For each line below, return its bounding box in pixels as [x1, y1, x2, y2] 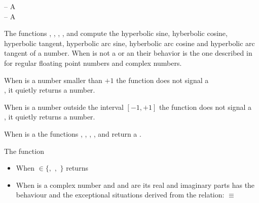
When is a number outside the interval [4, 101, 124, 112]
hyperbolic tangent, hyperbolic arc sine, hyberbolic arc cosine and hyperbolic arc [4, 37, 255, 48]
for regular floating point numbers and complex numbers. [4, 57, 182, 68]
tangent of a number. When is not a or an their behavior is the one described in [4, 48, 252, 58]
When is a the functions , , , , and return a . [4, 128, 141, 139]
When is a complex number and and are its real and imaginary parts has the [16, 179, 255, 190]
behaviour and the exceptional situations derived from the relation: [16, 189, 225, 200]
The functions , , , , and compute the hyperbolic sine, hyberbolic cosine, [4, 28, 228, 38]
